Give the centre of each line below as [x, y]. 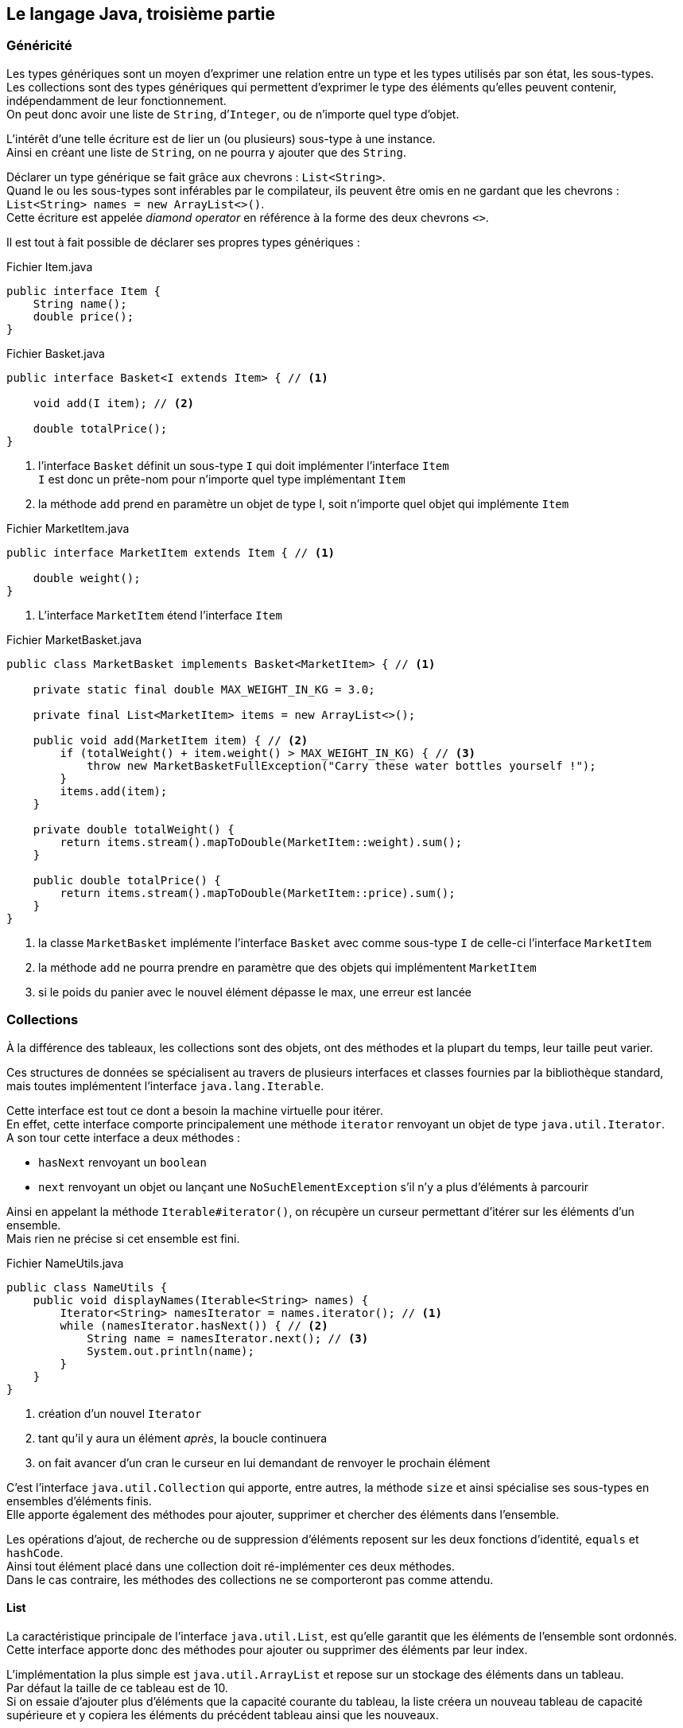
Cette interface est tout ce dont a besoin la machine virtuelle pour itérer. [195, 1110]
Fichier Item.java [50, 266]
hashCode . [35, 1552]
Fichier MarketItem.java [68, 528]
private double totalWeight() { [134, 829]
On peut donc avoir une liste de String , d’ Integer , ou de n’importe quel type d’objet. [233, 114]
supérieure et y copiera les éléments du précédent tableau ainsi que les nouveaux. [223, 1714]
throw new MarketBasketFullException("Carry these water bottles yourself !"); [341, 765]
